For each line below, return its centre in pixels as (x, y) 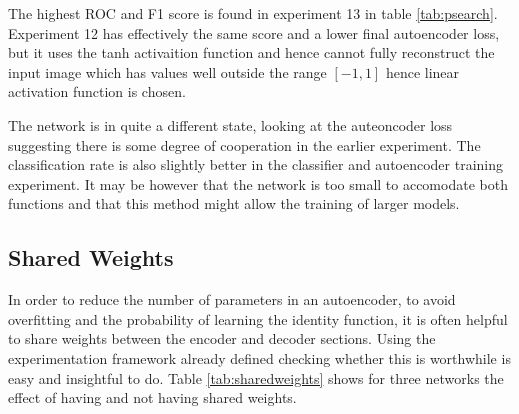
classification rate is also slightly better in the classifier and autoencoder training (256, 164)
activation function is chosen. (97, 91)
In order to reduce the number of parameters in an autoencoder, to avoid (232, 299)
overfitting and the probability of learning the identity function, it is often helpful (258, 318)
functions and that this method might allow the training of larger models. (234, 203)
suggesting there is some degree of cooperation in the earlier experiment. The (244, 144)
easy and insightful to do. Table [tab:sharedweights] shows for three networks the (256, 377)
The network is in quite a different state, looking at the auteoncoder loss (230, 124)
